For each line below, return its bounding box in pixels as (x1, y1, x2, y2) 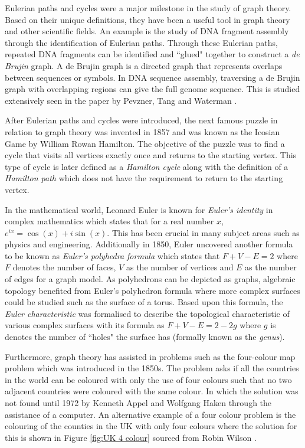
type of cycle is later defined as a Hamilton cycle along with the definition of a (5, 160, 288, 172)
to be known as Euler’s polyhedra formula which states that (5, 249, 220, 261)
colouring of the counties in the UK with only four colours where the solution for (5, 420, 297, 432)
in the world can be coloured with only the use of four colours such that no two (5, 373, 292, 385)
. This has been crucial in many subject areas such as (107, 226, 300, 238)
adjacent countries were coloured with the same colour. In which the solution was (5, 385, 299, 397)
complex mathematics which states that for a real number (5, 215, 214, 227)
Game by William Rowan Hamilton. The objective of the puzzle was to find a (5, 137, 285, 149)
